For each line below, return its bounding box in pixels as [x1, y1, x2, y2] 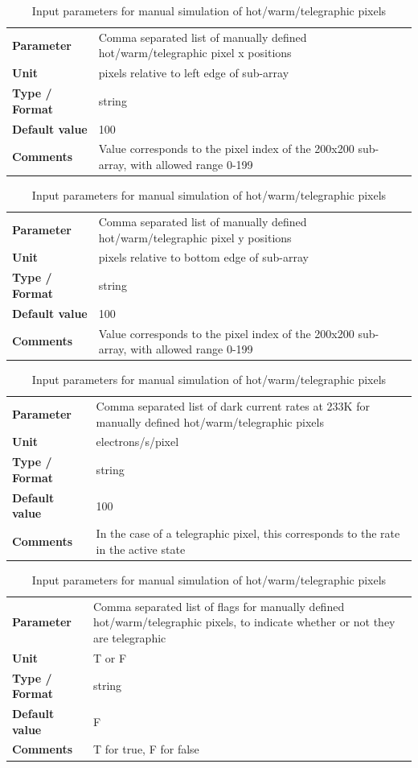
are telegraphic [92, 629, 166, 646]
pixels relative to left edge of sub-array [98, 64, 289, 81]
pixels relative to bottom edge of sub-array [98, 249, 309, 266]
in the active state [96, 540, 186, 557]
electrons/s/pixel [96, 433, 179, 450]
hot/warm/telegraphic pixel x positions [98, 44, 292, 61]
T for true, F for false [92, 741, 199, 758]
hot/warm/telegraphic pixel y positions [98, 229, 292, 246]
